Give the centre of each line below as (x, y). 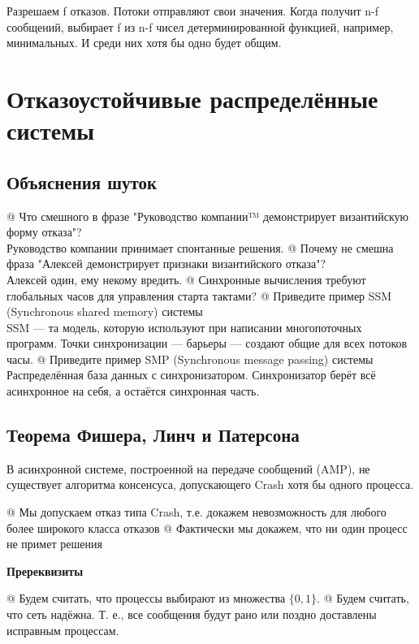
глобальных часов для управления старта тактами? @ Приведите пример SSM (199, 295)
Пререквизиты (45, 571)
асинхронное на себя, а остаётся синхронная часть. (133, 391)
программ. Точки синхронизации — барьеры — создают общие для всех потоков (207, 343)
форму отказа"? (44, 232)
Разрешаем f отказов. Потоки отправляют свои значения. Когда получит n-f (192, 11)
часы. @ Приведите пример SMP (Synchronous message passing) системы (190, 359)
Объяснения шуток (82, 182)
